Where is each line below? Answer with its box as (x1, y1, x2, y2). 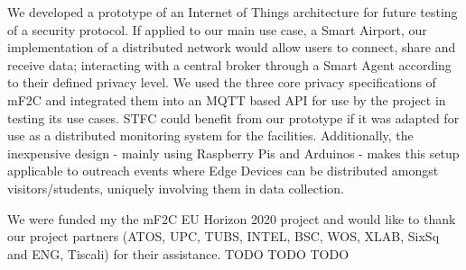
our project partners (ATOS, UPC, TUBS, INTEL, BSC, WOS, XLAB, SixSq (7, 227, 440, 246)
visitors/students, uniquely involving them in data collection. (7, 178, 344, 197)
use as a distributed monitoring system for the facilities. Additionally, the (7, 126, 414, 145)
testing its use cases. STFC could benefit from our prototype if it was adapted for (7, 108, 460, 127)
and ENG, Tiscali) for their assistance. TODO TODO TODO (7, 244, 349, 263)
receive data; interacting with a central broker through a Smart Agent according (7, 55, 452, 74)
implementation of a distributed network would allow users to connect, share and (7, 38, 456, 57)
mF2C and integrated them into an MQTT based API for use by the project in (7, 90, 446, 109)
